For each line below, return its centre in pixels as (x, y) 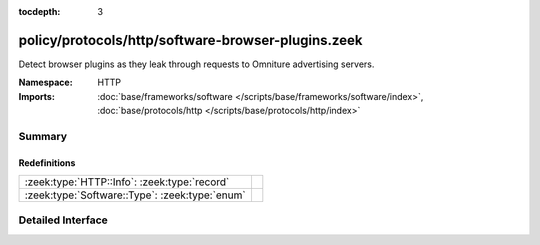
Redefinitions (47, 162)
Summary (43, 136)
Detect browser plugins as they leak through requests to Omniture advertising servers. (196, 64)
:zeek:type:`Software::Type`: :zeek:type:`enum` (135, 195)
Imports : (36, 96)
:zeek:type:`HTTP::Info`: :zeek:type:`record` (127, 182)
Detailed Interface (63, 220)
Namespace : (46, 82)
